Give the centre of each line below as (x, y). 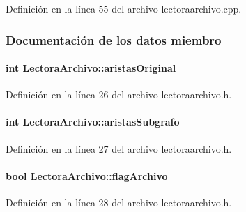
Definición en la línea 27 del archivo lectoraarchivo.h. (119, 148)
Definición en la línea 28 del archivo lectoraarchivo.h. (119, 203)
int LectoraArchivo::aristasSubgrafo (93, 122)
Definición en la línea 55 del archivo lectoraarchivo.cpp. (124, 8)
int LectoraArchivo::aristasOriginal (91, 68)
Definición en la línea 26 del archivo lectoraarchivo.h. (119, 94)
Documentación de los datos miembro (114, 39)
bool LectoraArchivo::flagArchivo (87, 175)
